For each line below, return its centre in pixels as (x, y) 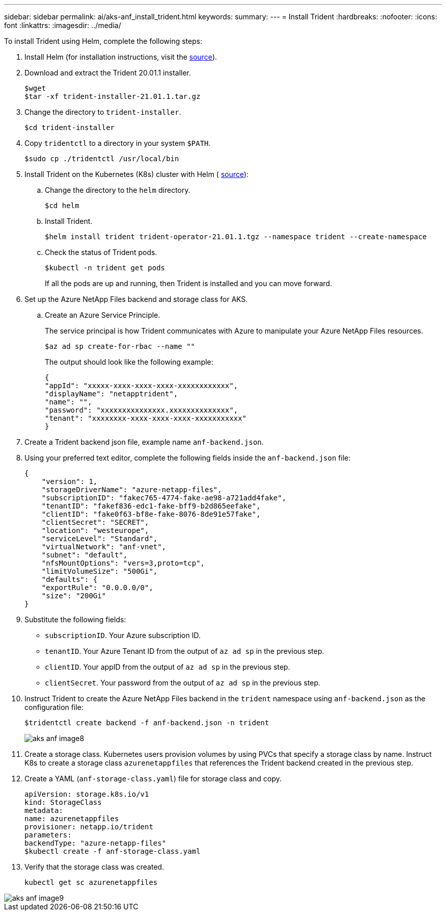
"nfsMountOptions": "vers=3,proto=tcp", (123, 563)
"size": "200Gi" (74, 596)
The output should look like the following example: (129, 362)
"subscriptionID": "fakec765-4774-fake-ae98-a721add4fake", (164, 498)
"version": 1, (69, 481)
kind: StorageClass (63, 802)
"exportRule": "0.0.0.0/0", (97, 588)
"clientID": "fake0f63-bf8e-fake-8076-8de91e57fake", (151, 514)
